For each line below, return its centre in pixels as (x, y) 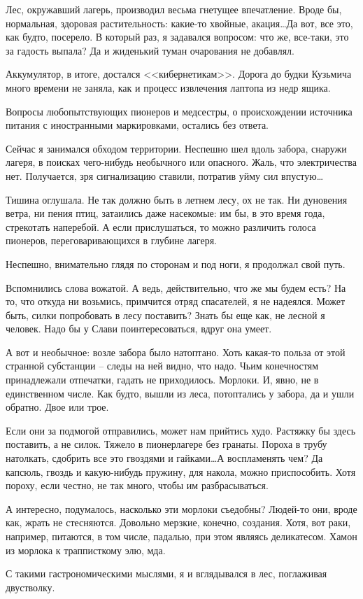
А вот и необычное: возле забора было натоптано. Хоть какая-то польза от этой (176, 352)
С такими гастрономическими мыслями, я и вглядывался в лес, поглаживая (166, 573)
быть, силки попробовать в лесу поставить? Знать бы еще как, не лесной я (165, 315)
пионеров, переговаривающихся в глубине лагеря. (111, 240)
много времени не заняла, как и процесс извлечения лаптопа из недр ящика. (168, 87)
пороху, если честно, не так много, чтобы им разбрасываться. (137, 485)
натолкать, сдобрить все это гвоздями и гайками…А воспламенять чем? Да (164, 458)
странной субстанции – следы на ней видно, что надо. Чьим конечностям (162, 366)
